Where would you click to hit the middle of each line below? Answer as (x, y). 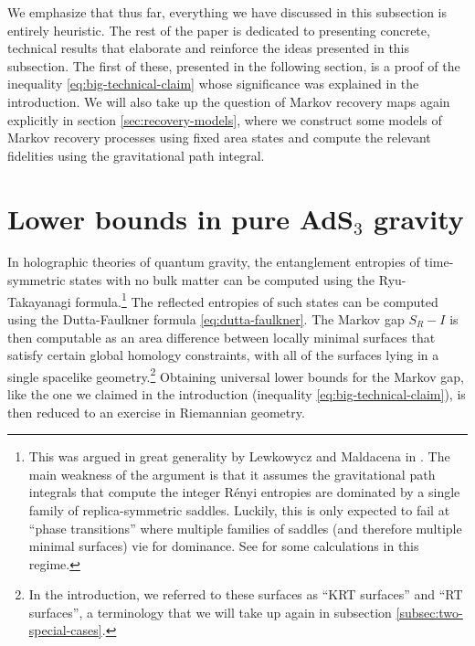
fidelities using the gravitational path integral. (136, 155)
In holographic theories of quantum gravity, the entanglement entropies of (214, 262)
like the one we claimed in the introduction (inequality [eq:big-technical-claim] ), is (237, 393)
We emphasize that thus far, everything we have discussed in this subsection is (227, 12)
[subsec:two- (429, 612)
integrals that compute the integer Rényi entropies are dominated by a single (244, 492)
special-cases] (65, 630)
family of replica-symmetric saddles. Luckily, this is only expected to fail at (239, 509)
